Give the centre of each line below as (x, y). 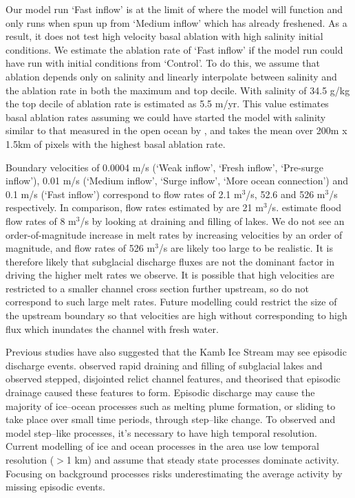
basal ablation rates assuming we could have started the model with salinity (166, 117)
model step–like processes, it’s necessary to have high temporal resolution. (162, 432)
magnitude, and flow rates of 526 (75, 248)
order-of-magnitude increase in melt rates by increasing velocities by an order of (174, 234)
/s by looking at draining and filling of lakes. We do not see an (212, 220)
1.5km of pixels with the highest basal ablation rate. (116, 143)
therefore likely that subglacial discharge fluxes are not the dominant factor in (170, 261)
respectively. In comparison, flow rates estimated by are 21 (129, 207)
